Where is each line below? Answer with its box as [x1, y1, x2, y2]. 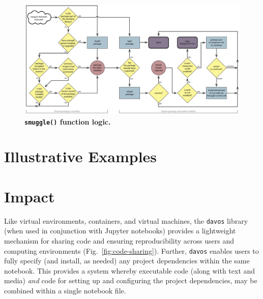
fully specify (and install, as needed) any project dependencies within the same [4, 255, 250, 266]
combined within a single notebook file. [4, 285, 126, 295]
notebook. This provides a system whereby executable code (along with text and [4, 265, 255, 276]
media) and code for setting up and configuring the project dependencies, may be [4, 275, 257, 286]
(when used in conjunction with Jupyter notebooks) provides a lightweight [4, 225, 236, 236]
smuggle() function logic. [24, 116, 111, 127]
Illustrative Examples [4, 146, 157, 167]
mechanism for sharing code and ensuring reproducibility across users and [4, 235, 234, 246]
